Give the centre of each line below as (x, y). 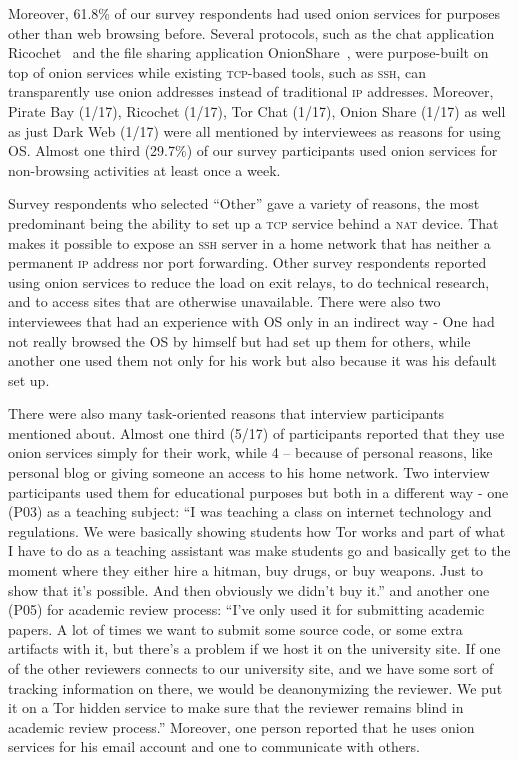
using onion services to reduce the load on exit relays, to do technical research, (249, 281)
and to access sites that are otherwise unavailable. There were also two (224, 301)
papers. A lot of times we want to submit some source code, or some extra (235, 628)
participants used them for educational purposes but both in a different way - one (258, 491)
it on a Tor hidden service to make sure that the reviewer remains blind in (236, 707)
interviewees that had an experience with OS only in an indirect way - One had (251, 320)
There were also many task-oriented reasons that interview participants (226, 413)
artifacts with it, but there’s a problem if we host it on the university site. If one (254, 648)
